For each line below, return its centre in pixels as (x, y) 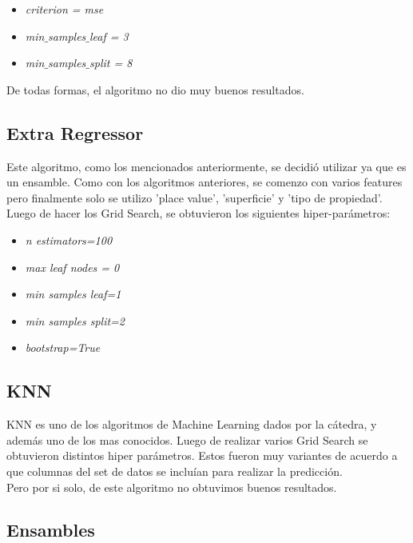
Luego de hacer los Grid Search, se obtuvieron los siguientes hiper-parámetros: (199, 213)
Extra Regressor (75, 132)
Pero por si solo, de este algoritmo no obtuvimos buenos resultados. (172, 487)
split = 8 (111, 63)
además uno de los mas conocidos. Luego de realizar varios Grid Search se (187, 439)
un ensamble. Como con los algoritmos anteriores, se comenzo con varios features (205, 182)
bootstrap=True (63, 347)
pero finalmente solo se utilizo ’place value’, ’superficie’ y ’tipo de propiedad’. (195, 197)
